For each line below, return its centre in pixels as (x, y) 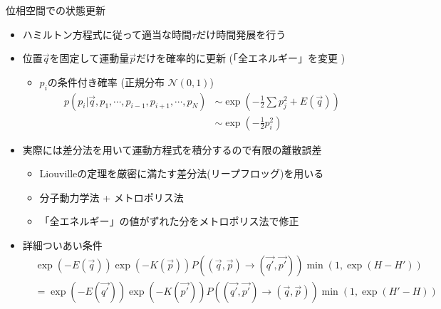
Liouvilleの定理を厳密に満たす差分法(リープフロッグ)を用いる (182, 173)
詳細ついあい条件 (62, 245)
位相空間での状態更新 (56, 10)
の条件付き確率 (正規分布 (106, 82)
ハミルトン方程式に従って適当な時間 (107, 34)
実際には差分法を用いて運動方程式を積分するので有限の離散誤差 (172, 149)
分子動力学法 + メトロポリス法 (111, 197)
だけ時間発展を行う (241, 34)
